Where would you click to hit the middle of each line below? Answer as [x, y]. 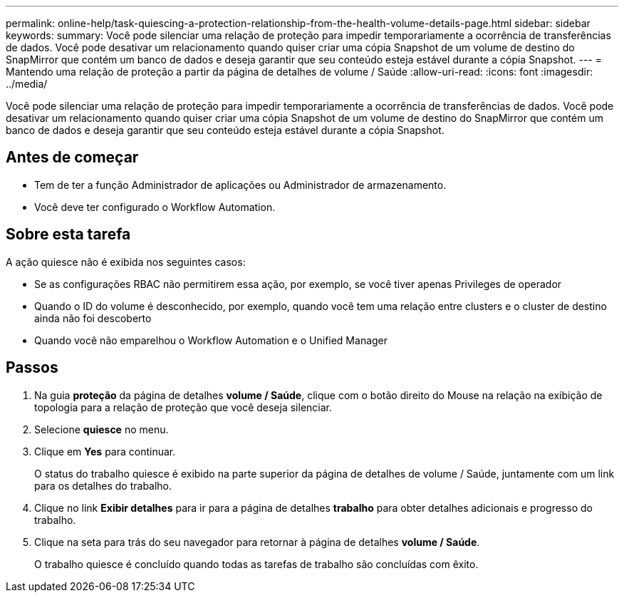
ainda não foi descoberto [93, 318]
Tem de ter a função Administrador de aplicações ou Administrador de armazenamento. [240, 185]
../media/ [27, 84]
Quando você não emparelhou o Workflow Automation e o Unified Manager [211, 340]
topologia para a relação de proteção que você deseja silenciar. [183, 407]
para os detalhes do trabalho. [103, 485]
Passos [32, 368]
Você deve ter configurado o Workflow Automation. [155, 207]
